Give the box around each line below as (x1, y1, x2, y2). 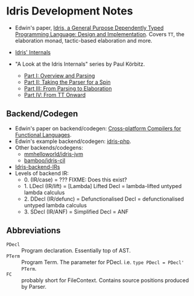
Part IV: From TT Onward (23, 91, 86, 98)
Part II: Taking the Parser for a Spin (23, 78, 111, 86)
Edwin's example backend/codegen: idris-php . (14, 137, 131, 145)
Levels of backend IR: (14, 169, 69, 177)
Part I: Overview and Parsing (23, 72, 95, 79)
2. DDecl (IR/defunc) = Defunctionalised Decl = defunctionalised (23, 195, 184, 203)
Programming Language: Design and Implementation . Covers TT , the (14, 30, 185, 37)
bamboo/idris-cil (23, 157, 66, 164)
